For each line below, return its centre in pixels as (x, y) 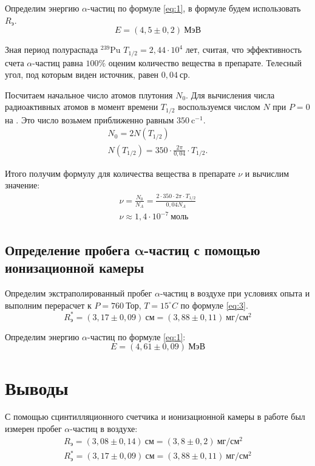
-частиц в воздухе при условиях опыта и (235, 293)
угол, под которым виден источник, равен (82, 74)
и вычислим (267, 173)
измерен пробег (33, 429)
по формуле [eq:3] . (214, 305)
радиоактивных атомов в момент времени (82, 107)
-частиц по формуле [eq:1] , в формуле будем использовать (194, 8)
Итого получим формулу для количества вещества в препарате (120, 173)
